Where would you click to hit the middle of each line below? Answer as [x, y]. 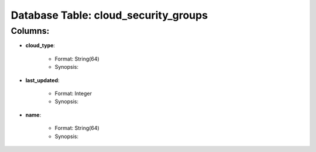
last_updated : [42, 80]
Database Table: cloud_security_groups [109, 15]
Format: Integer [73, 93]
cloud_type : [40, 45]
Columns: [30, 31]
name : [33, 115]
